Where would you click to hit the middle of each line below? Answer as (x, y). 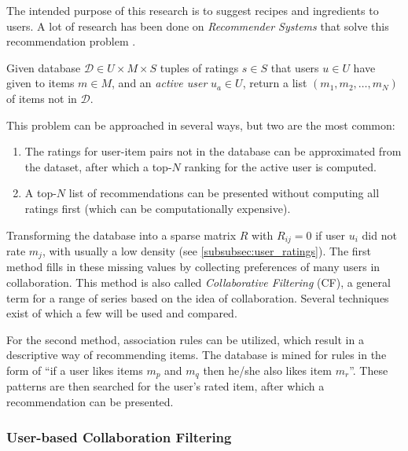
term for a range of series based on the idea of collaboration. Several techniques (198, 297)
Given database (44, 67)
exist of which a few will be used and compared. (122, 313)
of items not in (42, 98)
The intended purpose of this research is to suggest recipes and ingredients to (193, 10)
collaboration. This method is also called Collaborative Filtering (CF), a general (198, 282)
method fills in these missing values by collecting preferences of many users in (193, 267)
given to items (40, 83)
